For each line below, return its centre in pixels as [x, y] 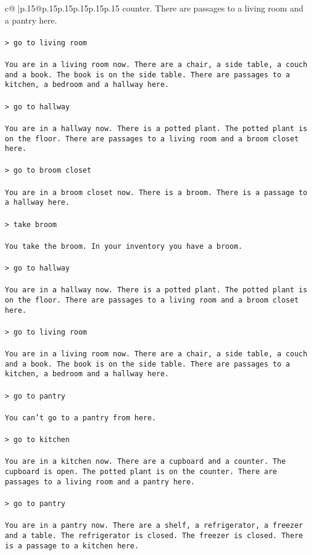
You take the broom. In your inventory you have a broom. [124, 246]
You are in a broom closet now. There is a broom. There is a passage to [156, 192]
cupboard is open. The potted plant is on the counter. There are [141, 472]
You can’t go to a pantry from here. [81, 418]
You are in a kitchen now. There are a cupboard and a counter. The [145, 462]
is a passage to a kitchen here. [72, 546]
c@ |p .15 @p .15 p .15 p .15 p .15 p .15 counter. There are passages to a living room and [154, 8]
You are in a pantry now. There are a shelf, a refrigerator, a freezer [154, 526]
